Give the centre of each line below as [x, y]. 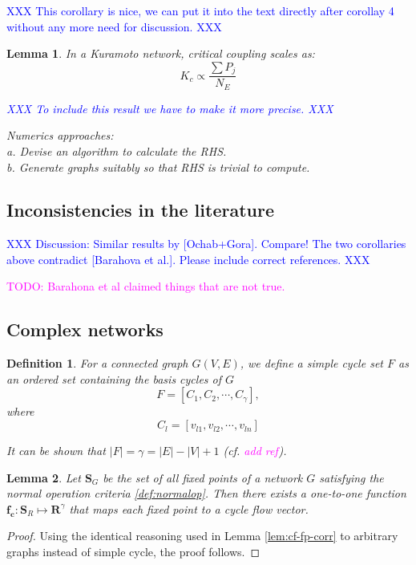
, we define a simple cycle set [311, 363]
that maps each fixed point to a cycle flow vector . [189, 508]
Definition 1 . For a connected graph [97, 363]
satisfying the [351, 477]
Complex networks [85, 329]
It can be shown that [56, 451]
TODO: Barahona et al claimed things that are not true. [146, 286]
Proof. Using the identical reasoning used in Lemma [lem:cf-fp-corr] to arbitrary [202, 536]
